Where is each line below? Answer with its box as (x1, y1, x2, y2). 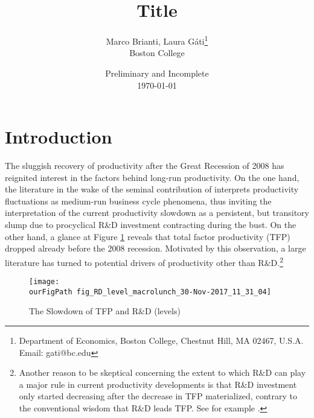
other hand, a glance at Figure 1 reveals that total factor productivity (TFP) (5, 230, 290, 242)
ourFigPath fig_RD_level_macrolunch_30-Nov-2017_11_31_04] (29, 287, 271, 296)
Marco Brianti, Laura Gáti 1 (106, 33, 208, 47)
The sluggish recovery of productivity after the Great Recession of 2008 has (5, 159, 284, 172)
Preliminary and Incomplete (105, 66, 209, 79)
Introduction (5, 124, 112, 149)
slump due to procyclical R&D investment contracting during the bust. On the (5, 218, 296, 231)
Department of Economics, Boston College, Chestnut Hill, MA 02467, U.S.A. (19, 334, 304, 346)
